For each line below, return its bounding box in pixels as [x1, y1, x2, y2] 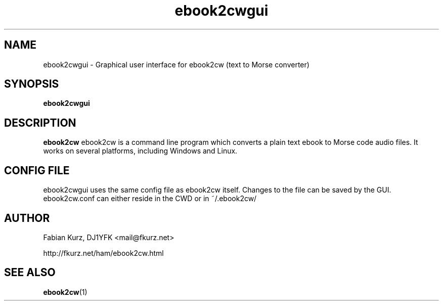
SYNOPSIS [4, 78, 59, 91]
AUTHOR [4, 211, 50, 224]
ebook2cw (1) [43, 287, 87, 296]
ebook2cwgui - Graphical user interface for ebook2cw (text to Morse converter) [43, 60, 309, 69]
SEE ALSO [4, 266, 56, 279]
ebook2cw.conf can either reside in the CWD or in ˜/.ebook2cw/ [43, 194, 257, 203]
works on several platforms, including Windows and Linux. [43, 146, 238, 156]
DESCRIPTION [4, 116, 76, 129]
